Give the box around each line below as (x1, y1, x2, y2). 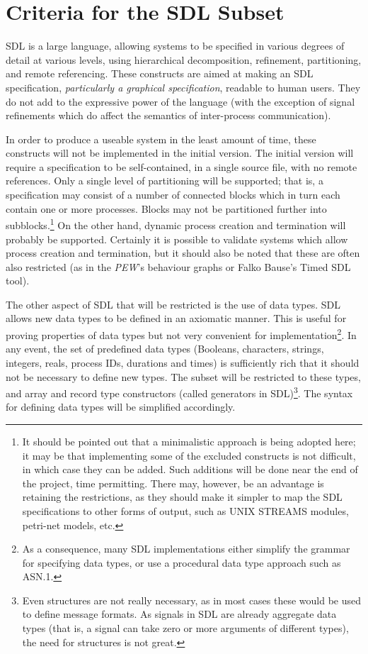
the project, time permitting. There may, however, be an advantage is (22, 475, 324, 490)
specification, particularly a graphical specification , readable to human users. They (6, 79, 361, 94)
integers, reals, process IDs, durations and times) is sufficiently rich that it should (6, 355, 360, 370)
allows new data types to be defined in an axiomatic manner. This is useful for (6, 311, 347, 326)
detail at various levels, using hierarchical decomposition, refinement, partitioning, (6, 52, 362, 67)
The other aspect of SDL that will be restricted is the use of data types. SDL (6, 296, 340, 311)
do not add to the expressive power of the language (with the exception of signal (6, 94, 355, 109)
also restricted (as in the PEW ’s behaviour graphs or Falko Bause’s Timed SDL (6, 259, 351, 274)
